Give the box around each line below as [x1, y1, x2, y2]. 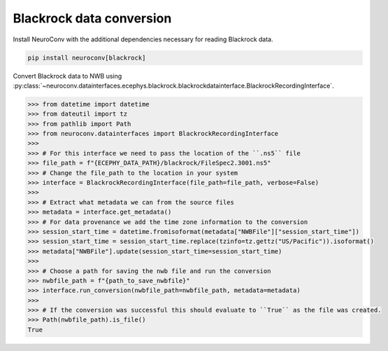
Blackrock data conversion [13, 11, 172, 26]
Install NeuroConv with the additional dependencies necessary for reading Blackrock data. [13, 35, 273, 43]
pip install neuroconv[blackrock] [27, 53, 146, 62]
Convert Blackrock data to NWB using [13, 71, 122, 80]
